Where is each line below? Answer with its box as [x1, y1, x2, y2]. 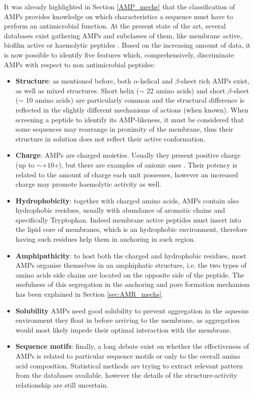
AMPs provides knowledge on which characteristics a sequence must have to [4, 11, 233, 21]
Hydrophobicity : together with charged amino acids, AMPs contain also [15, 195, 239, 205]
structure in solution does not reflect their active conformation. [15, 133, 206, 143]
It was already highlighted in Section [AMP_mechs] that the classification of [4, 1, 235, 11]
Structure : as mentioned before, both [15, 76, 132, 86]
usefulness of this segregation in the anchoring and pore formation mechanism [15, 279, 250, 289]
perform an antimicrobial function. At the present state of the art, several [4, 21, 226, 31]
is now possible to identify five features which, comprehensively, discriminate [4, 49, 234, 59]
